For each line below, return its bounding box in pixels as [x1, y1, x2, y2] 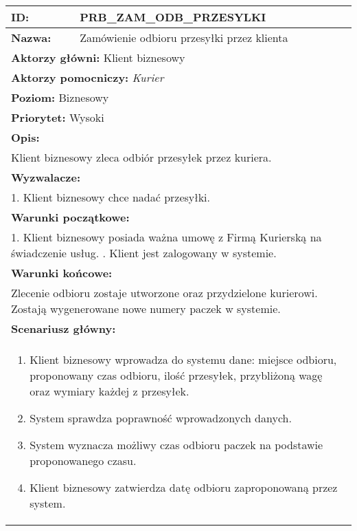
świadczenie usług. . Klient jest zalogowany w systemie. [11, 245, 277, 261]
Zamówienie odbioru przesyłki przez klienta [80, 30, 288, 45]
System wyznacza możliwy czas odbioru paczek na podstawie [30, 437, 323, 453]
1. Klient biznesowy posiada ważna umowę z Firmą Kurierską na [11, 229, 322, 245]
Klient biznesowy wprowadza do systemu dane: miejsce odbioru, [30, 351, 337, 367]
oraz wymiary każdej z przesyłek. [30, 383, 189, 399]
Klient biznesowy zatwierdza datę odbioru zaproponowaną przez [30, 479, 338, 495]
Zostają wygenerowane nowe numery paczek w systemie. [11, 301, 281, 316]
